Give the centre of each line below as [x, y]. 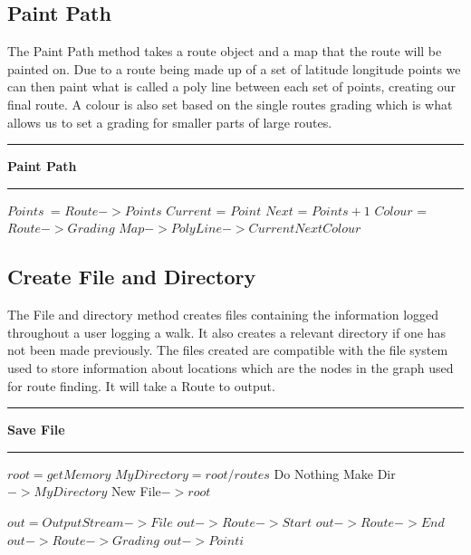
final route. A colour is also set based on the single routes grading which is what [230, 104]
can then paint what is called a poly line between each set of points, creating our [231, 86]
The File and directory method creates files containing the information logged [223, 315]
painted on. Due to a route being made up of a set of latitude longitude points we [234, 68]
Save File [36, 430]
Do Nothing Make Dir [335, 473]
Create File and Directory [132, 277]
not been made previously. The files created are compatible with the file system [228, 350]
